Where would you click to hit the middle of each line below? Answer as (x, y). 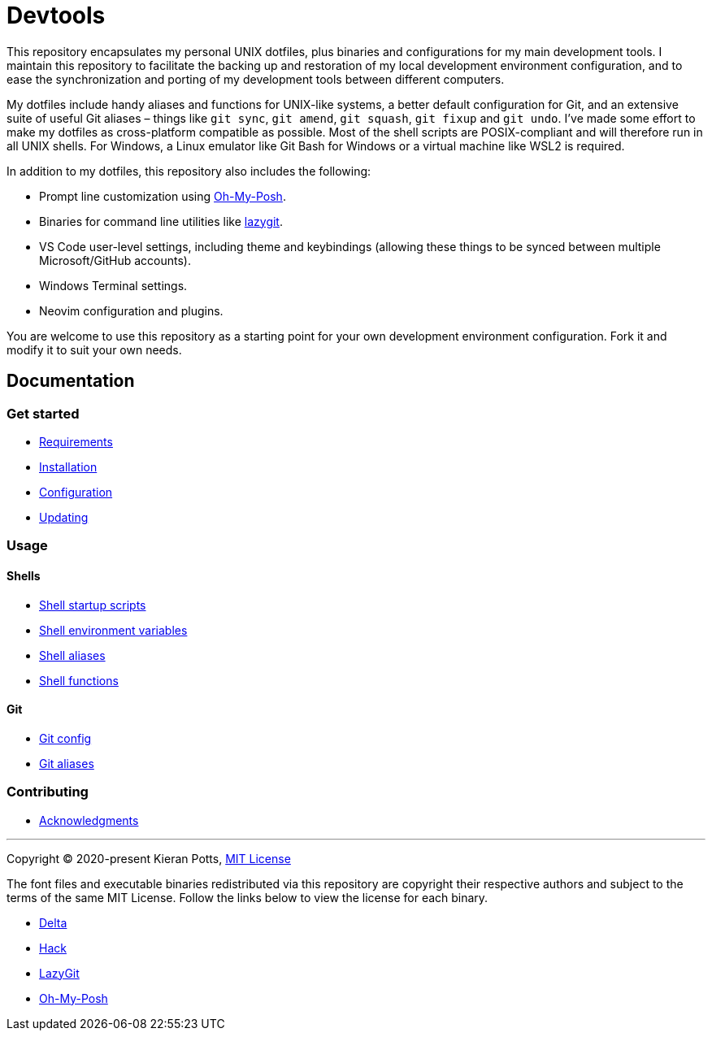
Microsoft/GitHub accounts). (115, 260)
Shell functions (79, 680)
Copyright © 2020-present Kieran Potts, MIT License (149, 858)
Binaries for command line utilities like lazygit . (161, 221)
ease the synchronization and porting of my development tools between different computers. (256, 79)
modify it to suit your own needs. (94, 349)
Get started (43, 413)
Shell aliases (72, 655)
